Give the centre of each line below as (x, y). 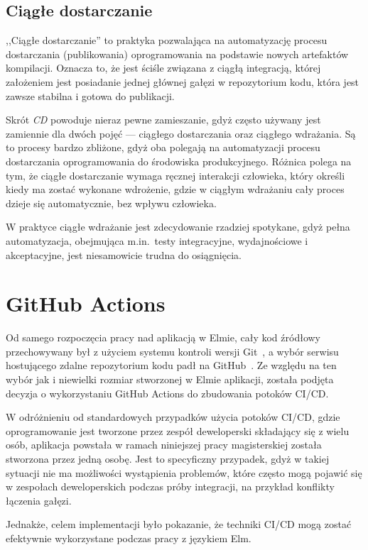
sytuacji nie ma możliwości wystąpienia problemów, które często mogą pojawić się (184, 472)
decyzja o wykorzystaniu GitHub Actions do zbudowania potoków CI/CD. (167, 393)
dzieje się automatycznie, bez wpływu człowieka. (111, 203)
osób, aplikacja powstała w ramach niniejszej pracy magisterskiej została (164, 445)
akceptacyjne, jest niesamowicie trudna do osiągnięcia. (124, 254)
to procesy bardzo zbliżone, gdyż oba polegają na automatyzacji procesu (163, 147)
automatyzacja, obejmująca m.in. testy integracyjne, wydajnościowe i (157, 240)
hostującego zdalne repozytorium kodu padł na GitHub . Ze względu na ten (171, 365)
